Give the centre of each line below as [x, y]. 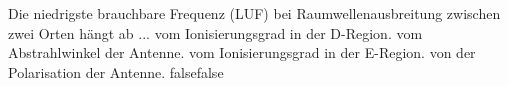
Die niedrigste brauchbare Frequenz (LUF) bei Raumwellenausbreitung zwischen [254, 13]
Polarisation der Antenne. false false [116, 71]
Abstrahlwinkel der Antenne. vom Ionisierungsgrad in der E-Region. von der [242, 52]
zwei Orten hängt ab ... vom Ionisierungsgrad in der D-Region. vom [215, 32]
